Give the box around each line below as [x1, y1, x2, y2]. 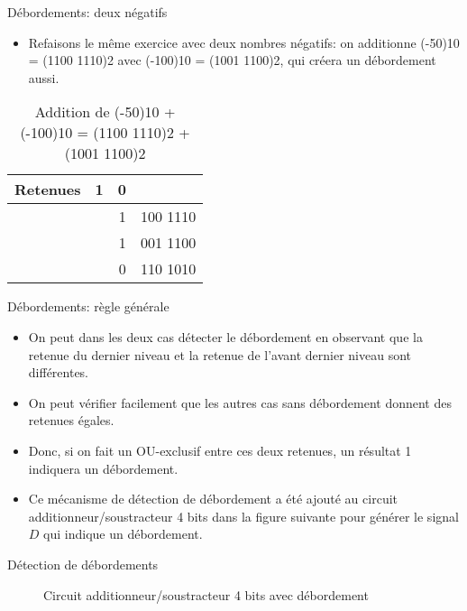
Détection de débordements [7, 554, 159, 573]
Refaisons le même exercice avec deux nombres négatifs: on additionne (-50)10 [28, 32, 460, 51]
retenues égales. [28, 411, 114, 430]
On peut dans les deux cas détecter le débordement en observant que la [28, 327, 423, 346]
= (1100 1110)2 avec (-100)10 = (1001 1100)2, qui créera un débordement [28, 51, 436, 69]
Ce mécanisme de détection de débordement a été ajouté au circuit [28, 489, 398, 508]
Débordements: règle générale [7, 297, 169, 316]
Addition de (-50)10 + [34, 101, 176, 123]
